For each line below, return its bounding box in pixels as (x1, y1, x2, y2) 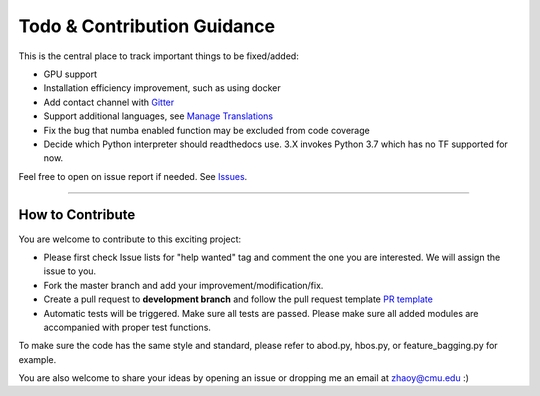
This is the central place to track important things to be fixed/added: (18, 50, 299, 62)
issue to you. (43, 265, 97, 277)
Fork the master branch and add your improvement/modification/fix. (43, 279, 324, 291)
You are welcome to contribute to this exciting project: (18, 233, 242, 245)
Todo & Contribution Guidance (18, 15, 275, 37)
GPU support (43, 68, 98, 80)
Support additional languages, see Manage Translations (43, 110, 274, 122)
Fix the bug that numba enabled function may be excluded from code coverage (43, 124, 370, 136)
